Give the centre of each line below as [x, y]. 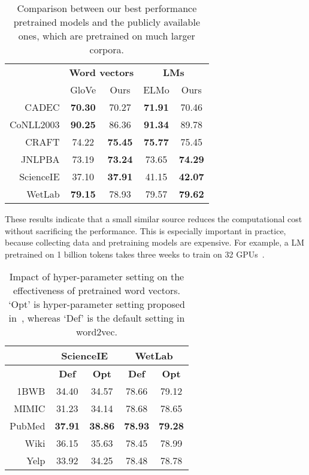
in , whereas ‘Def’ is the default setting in [97, 318]
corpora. [107, 49]
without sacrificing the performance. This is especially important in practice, [146, 230]
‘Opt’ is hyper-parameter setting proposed [97, 304]
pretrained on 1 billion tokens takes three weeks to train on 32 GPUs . [135, 254]
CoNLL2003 [35, 124]
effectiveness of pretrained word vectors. [97, 291]
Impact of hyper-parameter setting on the [97, 277]
